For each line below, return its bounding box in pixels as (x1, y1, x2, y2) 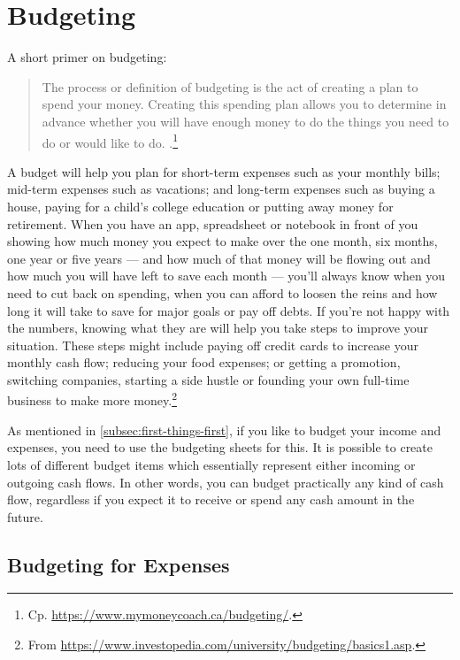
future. (7, 507, 43, 526)
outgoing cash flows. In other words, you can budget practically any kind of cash (7, 472, 444, 491)
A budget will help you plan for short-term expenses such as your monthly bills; (7, 162, 441, 180)
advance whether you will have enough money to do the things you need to (42, 111, 449, 130)
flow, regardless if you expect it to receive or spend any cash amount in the (7, 490, 415, 509)
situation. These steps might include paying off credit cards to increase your (7, 335, 418, 354)
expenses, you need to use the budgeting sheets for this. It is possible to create (7, 438, 433, 457)
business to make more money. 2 (7, 388, 177, 410)
